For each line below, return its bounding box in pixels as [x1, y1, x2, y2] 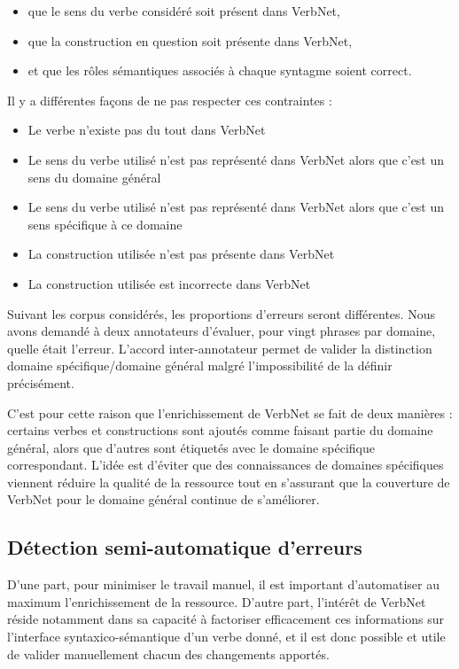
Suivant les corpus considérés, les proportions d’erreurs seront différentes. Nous [7, 304, 435, 323]
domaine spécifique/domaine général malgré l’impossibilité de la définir [7, 356, 393, 375]
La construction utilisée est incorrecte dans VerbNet [27, 274, 311, 292]
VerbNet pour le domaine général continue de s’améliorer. [7, 490, 320, 509]
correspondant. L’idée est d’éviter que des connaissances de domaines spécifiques [7, 455, 444, 474]
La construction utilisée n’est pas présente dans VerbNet [27, 245, 335, 263]
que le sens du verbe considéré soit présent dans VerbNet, [27, 2, 340, 19]
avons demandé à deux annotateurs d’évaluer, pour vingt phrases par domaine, [7, 322, 436, 340]
